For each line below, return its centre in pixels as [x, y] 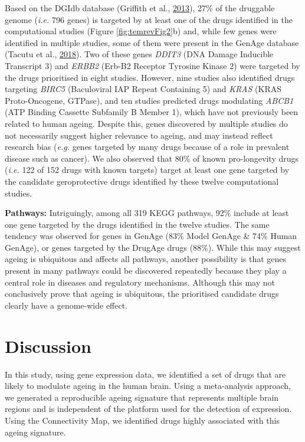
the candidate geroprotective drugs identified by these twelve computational [142, 181]
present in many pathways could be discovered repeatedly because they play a [146, 271]
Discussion [48, 346]
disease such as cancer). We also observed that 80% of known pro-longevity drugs [152, 158]
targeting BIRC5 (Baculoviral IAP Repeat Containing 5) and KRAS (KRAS [143, 89]
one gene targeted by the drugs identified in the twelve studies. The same [137, 224]
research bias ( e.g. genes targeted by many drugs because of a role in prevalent [147, 147]
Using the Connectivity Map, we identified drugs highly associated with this [142, 420]
